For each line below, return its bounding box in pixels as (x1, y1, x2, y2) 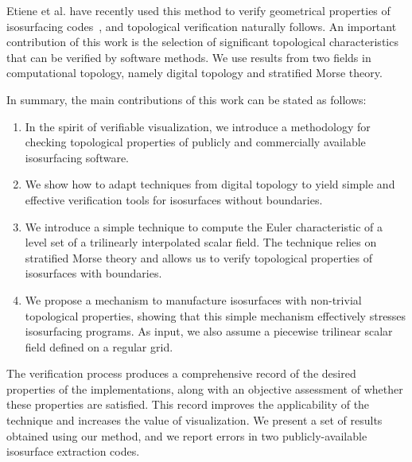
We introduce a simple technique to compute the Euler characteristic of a (25, 218, 383, 235)
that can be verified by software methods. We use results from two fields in (6, 49, 371, 65)
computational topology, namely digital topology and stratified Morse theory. (6, 64, 383, 81)
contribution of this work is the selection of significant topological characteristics (6, 33, 398, 50)
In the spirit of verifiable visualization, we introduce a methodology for (25, 118, 371, 134)
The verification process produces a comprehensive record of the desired (6, 365, 356, 382)
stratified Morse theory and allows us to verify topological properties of (25, 249, 372, 266)
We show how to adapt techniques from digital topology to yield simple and (25, 176, 395, 192)
